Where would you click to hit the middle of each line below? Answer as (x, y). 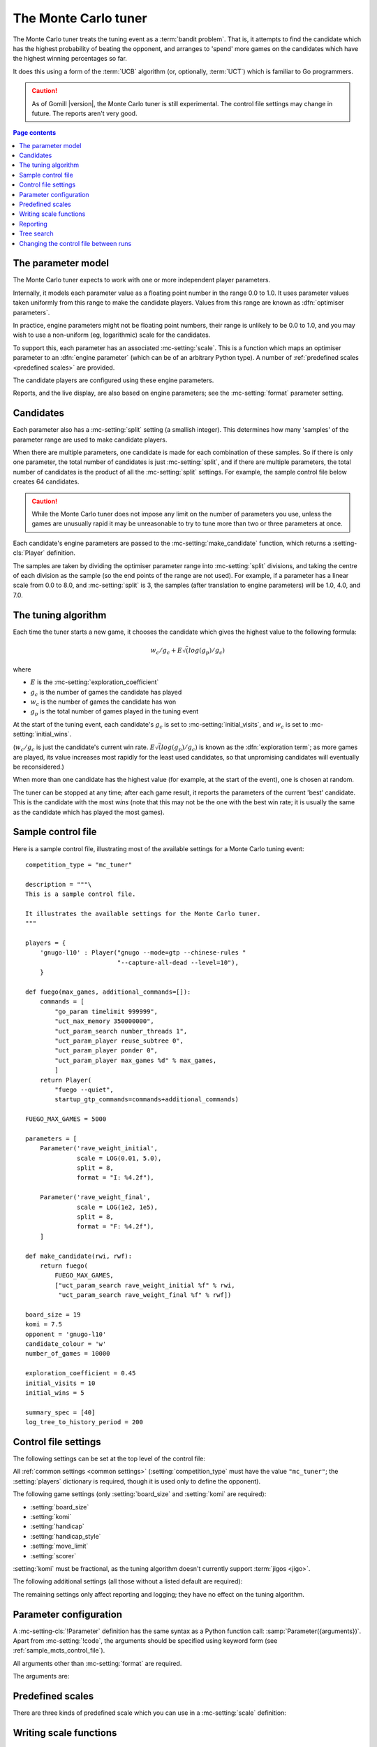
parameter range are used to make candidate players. (90, 440)
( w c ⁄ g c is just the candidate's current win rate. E (84, 748)
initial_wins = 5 (55, 1393)
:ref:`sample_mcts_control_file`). (59, 1651)
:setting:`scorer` (53, 1556)
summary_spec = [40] (60, 1412)
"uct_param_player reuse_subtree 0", (119, 1041)
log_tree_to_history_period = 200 (84, 1422)
